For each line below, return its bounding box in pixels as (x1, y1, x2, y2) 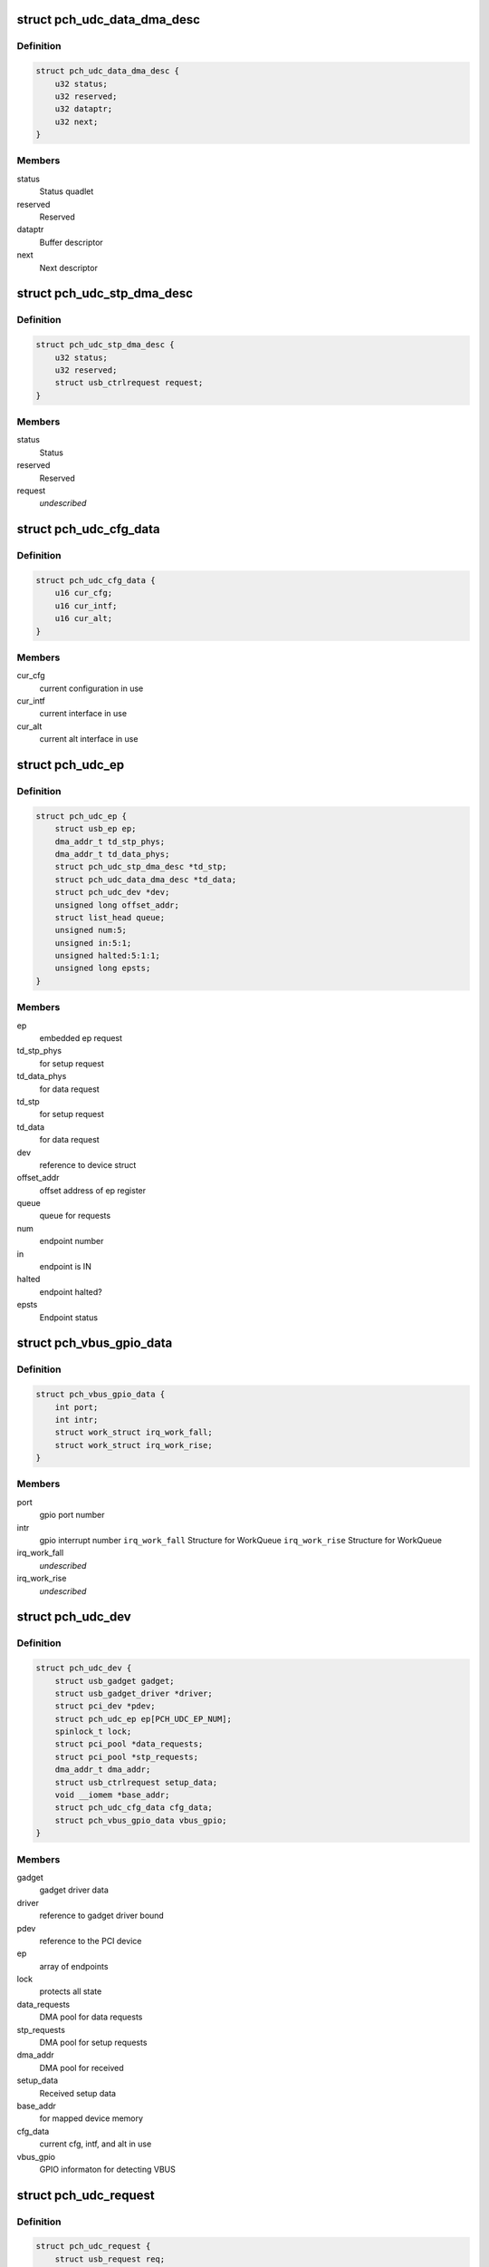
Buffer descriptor (39, 237, 103, 248)
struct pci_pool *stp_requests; (54, 1751, 199, 1762)
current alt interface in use (39, 734, 139, 744)
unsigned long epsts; (54, 963, 151, 974)
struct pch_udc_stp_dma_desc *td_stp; (54, 861, 227, 872)
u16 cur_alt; (54, 613, 113, 624)
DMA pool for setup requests (39, 2037, 148, 2048)
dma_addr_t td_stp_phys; (54, 836, 166, 847)
